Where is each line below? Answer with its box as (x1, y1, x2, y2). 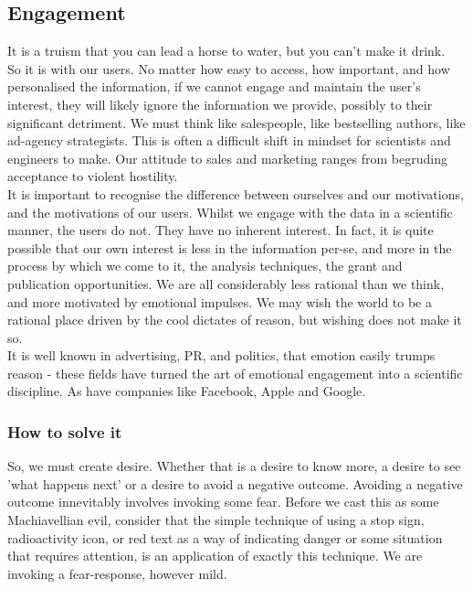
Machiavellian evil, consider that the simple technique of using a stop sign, (7, 510, 425, 530)
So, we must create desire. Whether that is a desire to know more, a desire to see (7, 456, 461, 476)
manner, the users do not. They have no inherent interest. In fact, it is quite (7, 220, 434, 240)
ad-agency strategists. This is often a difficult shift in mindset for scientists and (7, 131, 451, 150)
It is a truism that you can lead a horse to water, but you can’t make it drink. (7, 41, 446, 60)
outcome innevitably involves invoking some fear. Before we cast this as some (7, 492, 439, 511)
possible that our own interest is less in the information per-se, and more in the (7, 238, 452, 257)
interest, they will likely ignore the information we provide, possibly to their (7, 94, 433, 113)
